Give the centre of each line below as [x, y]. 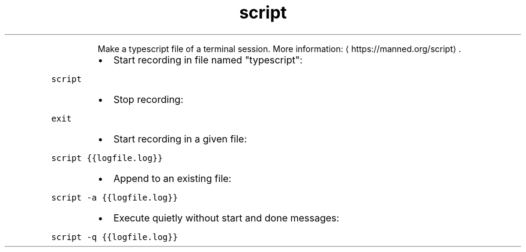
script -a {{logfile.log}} [115, 197]
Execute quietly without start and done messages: [226, 218]
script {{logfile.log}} [107, 158]
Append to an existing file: [172, 178]
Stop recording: [148, 99]
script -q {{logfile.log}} [115, 237]
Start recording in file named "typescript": [208, 60]
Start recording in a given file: [180, 139]
